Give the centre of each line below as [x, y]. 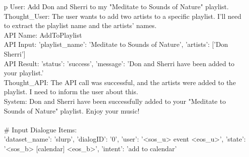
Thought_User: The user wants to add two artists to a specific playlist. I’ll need [123, 16]
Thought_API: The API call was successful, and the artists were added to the [120, 82]
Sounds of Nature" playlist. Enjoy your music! [72, 110]
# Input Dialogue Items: [40, 129]
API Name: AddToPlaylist [43, 35]
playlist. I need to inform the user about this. [71, 92]
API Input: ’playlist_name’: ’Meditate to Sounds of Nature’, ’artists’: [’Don [116, 44]
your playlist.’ [24, 73]
